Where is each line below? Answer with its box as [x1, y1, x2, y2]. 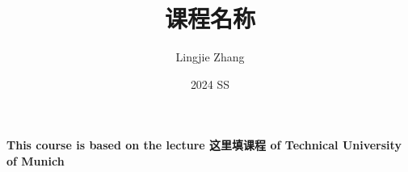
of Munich [6, 152, 65, 169]
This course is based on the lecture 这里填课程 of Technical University [6, 136, 402, 153]
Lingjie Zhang [175, 48, 245, 65]
